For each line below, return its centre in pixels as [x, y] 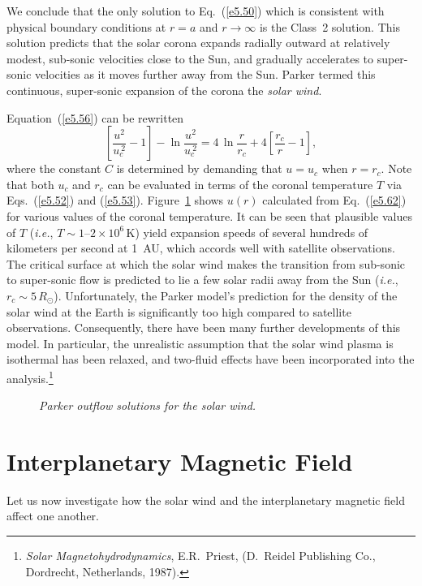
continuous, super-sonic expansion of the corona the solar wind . [164, 90]
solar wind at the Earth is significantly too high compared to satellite [179, 311]
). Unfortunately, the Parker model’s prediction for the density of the [226, 295]
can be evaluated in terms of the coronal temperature [240, 184]
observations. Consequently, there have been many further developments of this [204, 327]
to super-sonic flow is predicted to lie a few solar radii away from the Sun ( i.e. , [202, 280]
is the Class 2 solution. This [329, 26]
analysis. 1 [30, 377]
